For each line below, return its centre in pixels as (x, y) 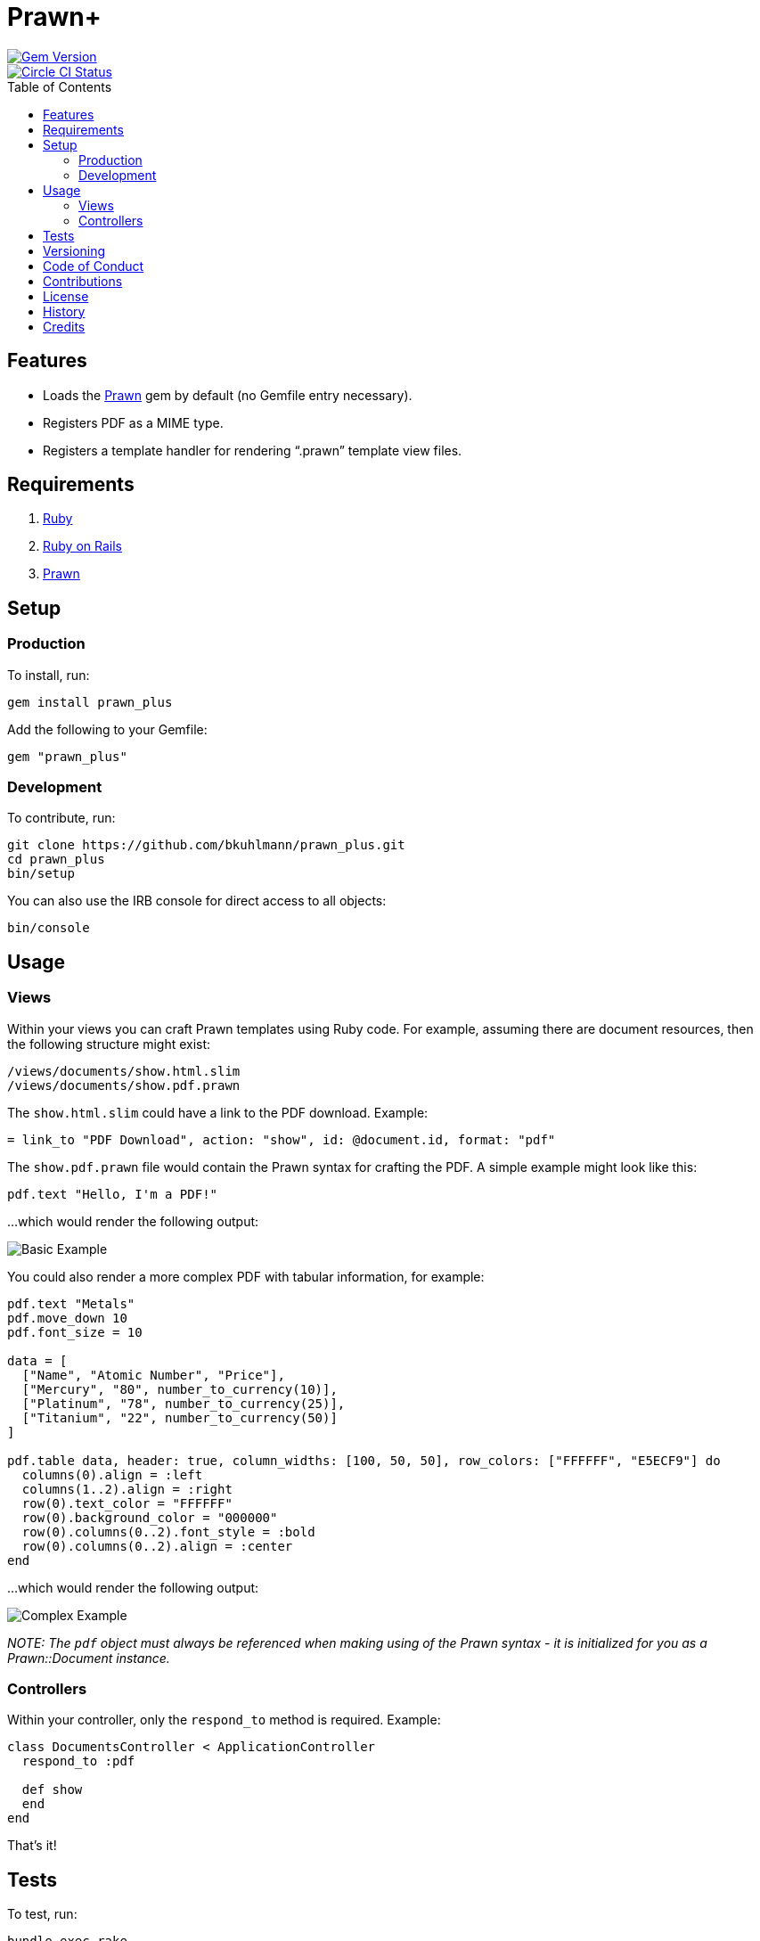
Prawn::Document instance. (89, 1658)
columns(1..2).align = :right (127, 1489)
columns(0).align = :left (112, 1474)
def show (52, 1790)
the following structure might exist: (109, 1044)
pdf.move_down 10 (67, 1318)
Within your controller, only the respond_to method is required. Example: (224, 1720)
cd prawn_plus (56, 860)
